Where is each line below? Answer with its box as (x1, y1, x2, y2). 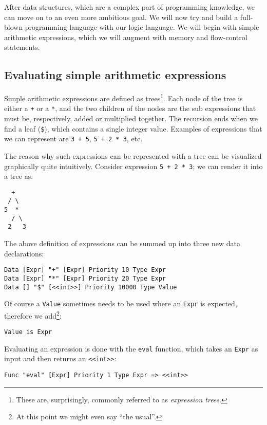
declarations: (4, 248, 44, 258)
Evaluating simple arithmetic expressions (4, 67, 226, 83)
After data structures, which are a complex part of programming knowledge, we (4, 2, 255, 12)
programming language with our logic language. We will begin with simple (25, 22, 259, 32)
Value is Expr (4, 328, 52, 336)
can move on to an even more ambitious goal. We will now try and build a (4, 11, 238, 22)
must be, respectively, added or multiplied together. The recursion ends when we (4, 113, 258, 124)
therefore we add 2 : (4, 308, 62, 321)
